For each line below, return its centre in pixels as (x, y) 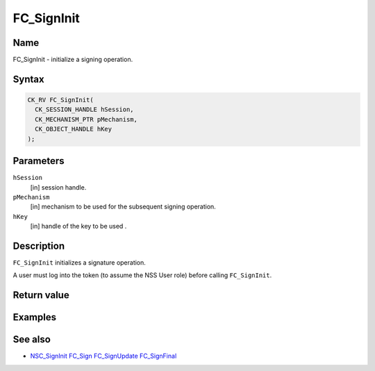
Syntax (28, 79)
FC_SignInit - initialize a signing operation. (73, 60)
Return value (41, 295)
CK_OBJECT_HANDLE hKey (74, 129)
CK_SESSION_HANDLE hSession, (85, 110)
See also (32, 339)
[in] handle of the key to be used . (78, 226)
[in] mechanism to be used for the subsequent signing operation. (123, 207)
